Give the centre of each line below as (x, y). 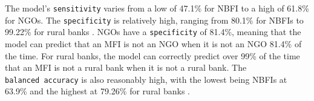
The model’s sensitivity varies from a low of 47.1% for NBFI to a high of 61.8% (157, 8)
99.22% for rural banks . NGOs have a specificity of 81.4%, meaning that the (153, 32)
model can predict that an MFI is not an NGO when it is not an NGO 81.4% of (153, 43)
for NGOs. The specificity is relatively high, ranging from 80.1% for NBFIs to (154, 20)
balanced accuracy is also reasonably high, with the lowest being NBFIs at (146, 79)
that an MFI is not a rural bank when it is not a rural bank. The (126, 67)
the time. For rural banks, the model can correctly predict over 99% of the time (152, 55)
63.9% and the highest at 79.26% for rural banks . (97, 91)
